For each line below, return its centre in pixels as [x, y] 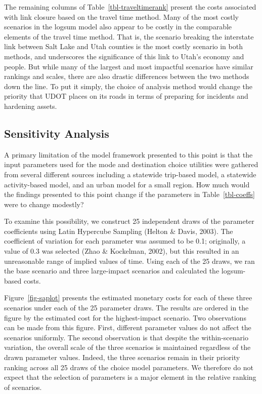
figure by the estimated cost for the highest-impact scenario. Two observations [125, 317]
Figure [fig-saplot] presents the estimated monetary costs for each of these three [128, 298]
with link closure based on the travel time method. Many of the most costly [121, 16]
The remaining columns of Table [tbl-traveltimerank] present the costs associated [130, 7]
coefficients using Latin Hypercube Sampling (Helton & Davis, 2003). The [119, 231]
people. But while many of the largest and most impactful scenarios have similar [129, 66]
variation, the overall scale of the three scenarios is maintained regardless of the [127, 347]
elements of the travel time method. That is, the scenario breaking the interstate [129, 36]
